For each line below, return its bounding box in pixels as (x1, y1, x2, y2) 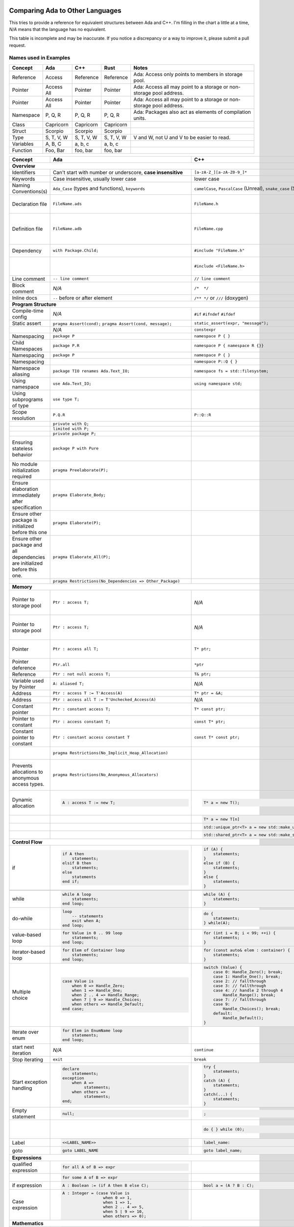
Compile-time (12, 307, 44, 314)
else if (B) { (203, 860, 235, 866)
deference (12, 664, 36, 671)
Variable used (12, 677, 44, 684)
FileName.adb (52, 226, 82, 232)
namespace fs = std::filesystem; (194, 369, 269, 374)
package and (12, 541, 43, 548)
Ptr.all (52, 662, 70, 667)
